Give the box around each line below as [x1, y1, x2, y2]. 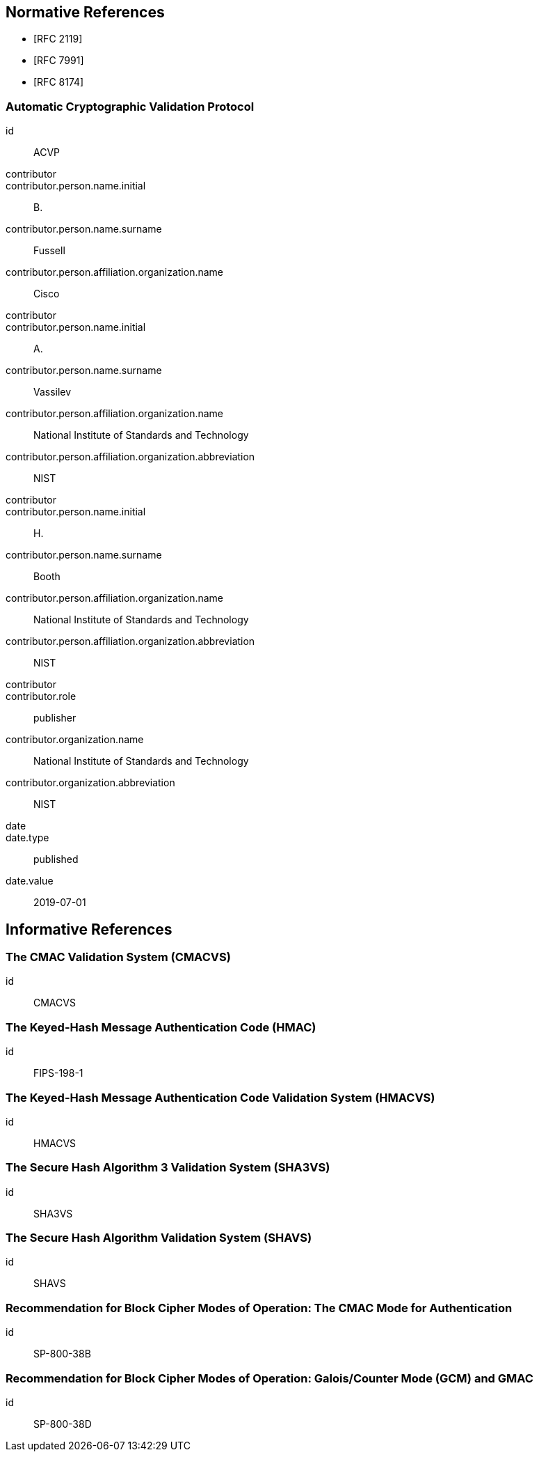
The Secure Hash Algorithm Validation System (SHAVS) [6, 1231, 312, 1245]
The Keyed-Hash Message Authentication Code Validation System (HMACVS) [6, 1090, 435, 1105]
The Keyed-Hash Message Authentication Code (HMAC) [6, 1020, 316, 1034]
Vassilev [33, 386, 72, 398]
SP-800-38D [33, 1417, 92, 1430]
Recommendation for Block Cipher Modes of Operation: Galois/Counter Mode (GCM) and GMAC [6, 1371, 533, 1385]
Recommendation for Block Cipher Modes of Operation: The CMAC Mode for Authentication [6, 1300, 513, 1315]
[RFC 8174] [33, 76, 84, 88]
